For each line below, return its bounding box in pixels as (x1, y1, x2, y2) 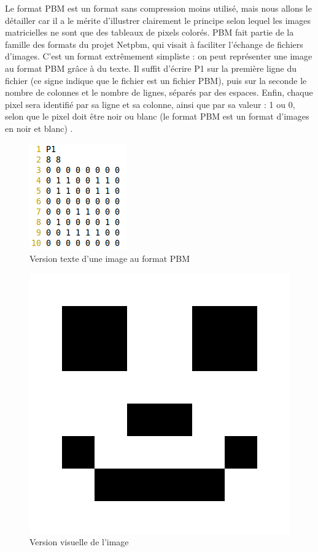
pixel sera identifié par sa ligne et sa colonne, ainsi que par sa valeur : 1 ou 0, (5, 98, 295, 110)
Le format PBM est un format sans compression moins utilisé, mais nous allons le (5, 2, 312, 14)
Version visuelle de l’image (29, 535, 129, 548)
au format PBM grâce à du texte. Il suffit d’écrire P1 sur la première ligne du (5, 61, 297, 74)
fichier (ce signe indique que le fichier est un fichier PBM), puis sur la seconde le (5, 74, 307, 86)
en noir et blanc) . (5, 121, 73, 134)
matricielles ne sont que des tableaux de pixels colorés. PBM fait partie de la (5, 26, 294, 39)
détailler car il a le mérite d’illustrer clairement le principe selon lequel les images (5, 13, 311, 26)
